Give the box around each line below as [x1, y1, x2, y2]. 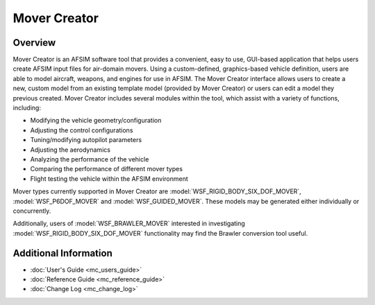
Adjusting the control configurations [30, 125, 133, 134]
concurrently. [12, 207, 51, 215]
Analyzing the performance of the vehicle [30, 155, 149, 163]
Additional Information [12, 247, 112, 259]
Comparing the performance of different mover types [30, 165, 183, 173]
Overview [12, 37, 56, 49]
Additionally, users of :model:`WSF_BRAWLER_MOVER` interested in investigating [12, 219, 246, 228]
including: [12, 104, 42, 112]
